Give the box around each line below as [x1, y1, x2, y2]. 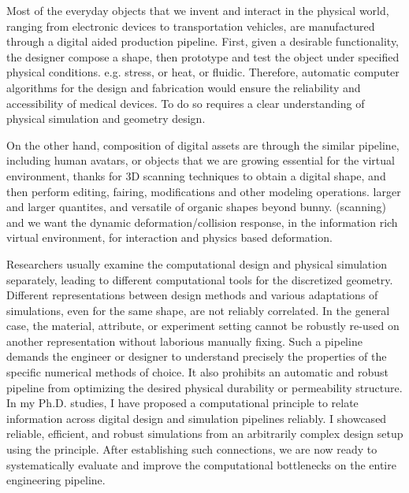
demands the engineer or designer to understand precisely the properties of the [6, 348, 387, 365]
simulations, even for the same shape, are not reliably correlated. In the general [6, 302, 390, 318]
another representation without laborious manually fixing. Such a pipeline [6, 332, 363, 349]
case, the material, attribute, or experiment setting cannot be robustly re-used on [6, 317, 400, 334]
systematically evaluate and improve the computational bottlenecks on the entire [6, 456, 396, 473]
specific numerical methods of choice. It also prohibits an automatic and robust [6, 364, 389, 380]
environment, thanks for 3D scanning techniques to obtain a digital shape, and [6, 167, 386, 183]
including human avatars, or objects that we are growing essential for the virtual [6, 152, 395, 169]
